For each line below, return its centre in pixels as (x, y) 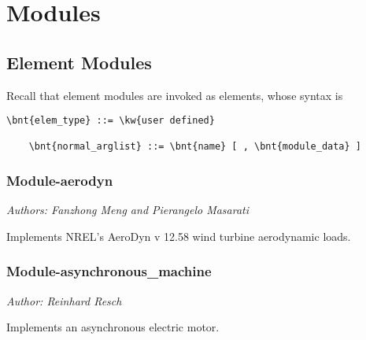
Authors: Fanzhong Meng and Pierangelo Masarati (128, 210)
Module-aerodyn (60, 181)
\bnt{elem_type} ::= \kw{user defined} (111, 121)
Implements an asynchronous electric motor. (113, 327)
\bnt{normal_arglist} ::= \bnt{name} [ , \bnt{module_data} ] (195, 147)
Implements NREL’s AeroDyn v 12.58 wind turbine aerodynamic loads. (179, 236)
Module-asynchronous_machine (109, 271)
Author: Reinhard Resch (64, 300)
